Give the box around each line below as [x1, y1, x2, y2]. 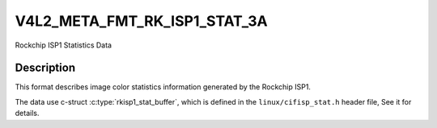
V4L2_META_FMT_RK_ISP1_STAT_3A [15, 12, 268, 30]
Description [15, 61, 76, 75]
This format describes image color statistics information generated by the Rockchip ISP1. [15, 82, 312, 92]
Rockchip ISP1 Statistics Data [15, 40, 112, 50]
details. [15, 109, 40, 118]
